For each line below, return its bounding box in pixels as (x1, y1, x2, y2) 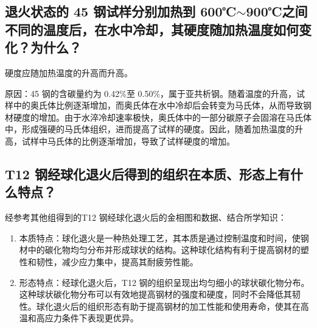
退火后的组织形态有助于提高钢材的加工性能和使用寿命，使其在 (53, 299, 301, 312)
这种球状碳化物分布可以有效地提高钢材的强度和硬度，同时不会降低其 (19, 288, 292, 301)
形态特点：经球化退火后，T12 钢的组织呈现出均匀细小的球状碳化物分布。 (19, 276, 310, 288)
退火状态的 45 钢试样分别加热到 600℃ (5, 2, 237, 21)
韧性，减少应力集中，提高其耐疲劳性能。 (36, 255, 198, 268)
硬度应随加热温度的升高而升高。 (5, 66, 133, 79)
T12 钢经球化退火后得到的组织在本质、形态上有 (5, 164, 290, 183)
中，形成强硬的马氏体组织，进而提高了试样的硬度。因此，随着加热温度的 (5, 123, 294, 135)
